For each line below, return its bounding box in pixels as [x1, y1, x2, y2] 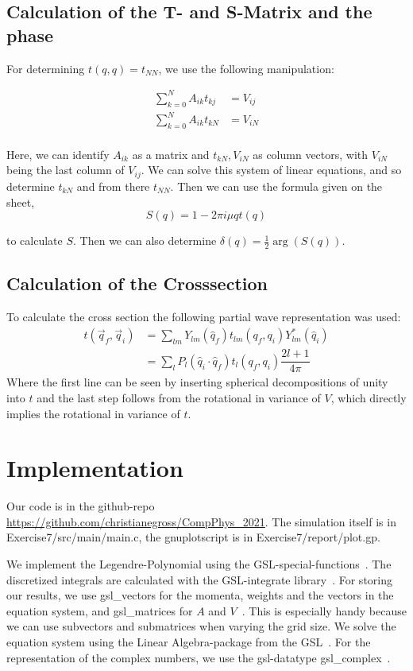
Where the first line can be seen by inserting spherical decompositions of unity [6, 374, 388, 390]
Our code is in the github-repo [6, 498, 155, 514]
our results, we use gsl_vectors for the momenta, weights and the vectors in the [6, 587, 394, 603]
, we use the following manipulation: [158, 60, 334, 76]
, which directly [330, 389, 407, 405]
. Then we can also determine [73, 232, 217, 249]
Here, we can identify [6, 145, 110, 162]
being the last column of [6, 161, 125, 178]
